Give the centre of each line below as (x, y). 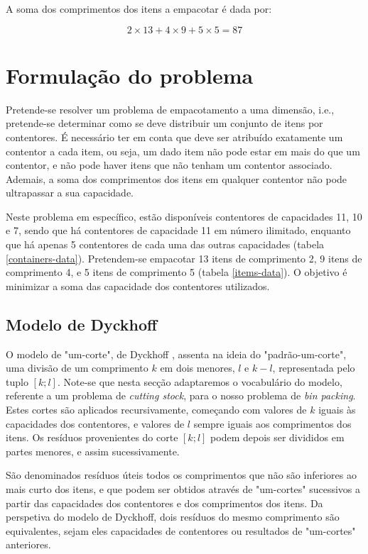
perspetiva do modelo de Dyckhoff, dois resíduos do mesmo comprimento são (173, 517)
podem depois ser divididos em (277, 437)
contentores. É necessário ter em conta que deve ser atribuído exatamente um (174, 137)
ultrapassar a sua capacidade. (70, 193)
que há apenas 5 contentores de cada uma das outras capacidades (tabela (165, 244)
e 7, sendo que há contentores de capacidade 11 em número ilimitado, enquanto (178, 230)
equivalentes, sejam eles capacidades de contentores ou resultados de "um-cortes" (181, 530)
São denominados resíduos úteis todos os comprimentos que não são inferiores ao (181, 475)
